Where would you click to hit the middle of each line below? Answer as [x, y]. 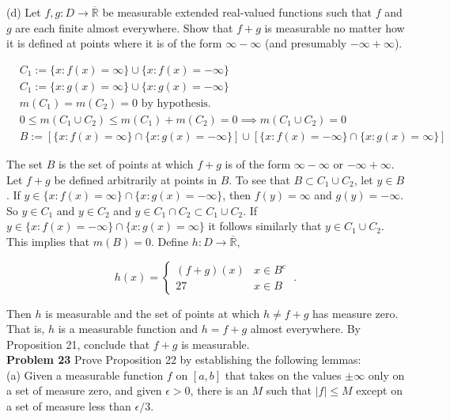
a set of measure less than [69, 406]
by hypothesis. [176, 103]
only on [386, 375]
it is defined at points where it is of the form [114, 43]
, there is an [219, 390]
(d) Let [24, 12]
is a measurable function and [128, 329]
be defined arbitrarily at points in [136, 179]
